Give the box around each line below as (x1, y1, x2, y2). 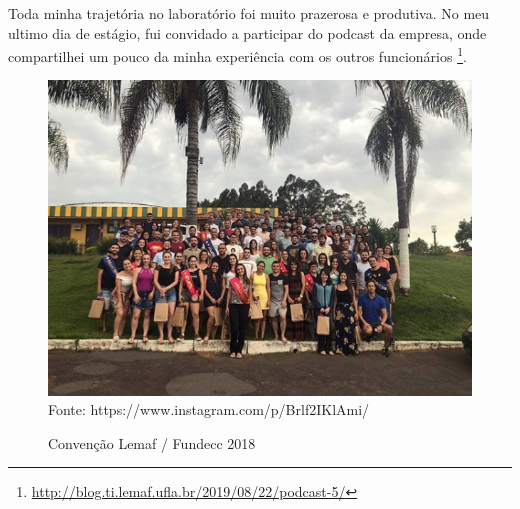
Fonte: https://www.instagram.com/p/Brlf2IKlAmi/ (48, 399, 370, 420)
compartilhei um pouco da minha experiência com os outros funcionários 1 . (8, 43, 467, 66)
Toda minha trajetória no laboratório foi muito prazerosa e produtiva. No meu (8, 3, 490, 23)
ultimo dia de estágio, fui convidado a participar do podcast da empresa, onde (8, 22, 487, 43)
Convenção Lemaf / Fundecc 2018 (48, 432, 256, 453)
